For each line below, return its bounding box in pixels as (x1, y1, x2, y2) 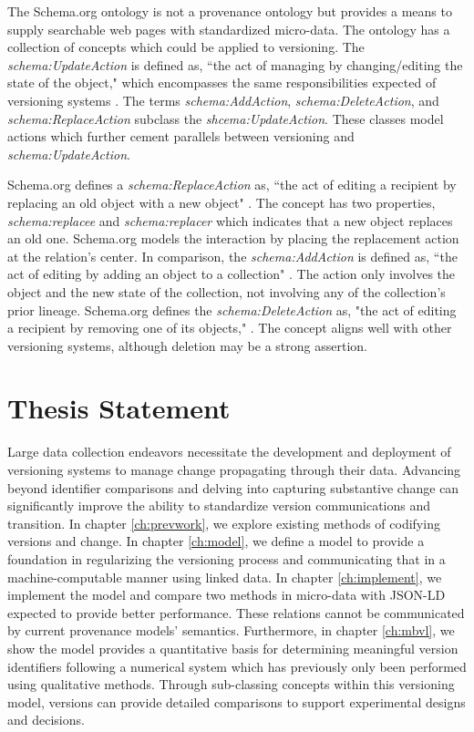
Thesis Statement (7, 389, 231, 427)
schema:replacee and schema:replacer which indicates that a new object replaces (7, 211, 453, 230)
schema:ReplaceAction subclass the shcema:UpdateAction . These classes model (7, 108, 444, 128)
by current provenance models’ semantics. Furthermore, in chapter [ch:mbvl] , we (7, 621, 455, 640)
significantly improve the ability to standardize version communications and (7, 496, 431, 515)
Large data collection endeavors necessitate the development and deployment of (7, 442, 451, 461)
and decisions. (7, 710, 85, 729)
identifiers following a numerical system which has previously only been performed (7, 656, 467, 675)
